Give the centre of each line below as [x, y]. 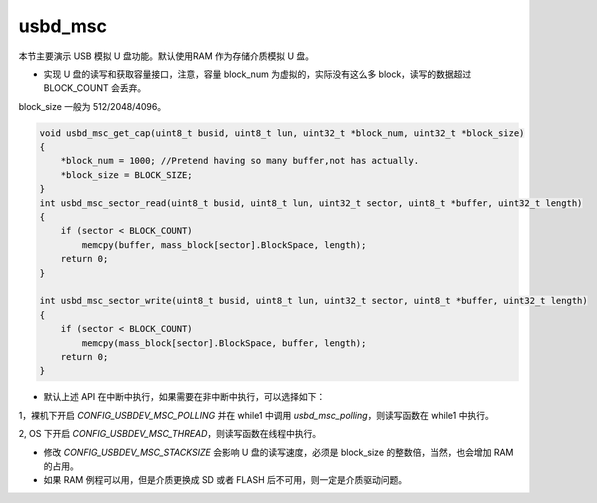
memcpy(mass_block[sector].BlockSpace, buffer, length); [224, 343]
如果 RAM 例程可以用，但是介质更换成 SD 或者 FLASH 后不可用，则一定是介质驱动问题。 [225, 480]
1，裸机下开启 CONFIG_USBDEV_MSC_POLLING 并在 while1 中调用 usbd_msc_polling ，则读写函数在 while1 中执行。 [256, 415]
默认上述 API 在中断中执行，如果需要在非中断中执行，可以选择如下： [184, 397]
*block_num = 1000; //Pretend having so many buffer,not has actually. [240, 161]
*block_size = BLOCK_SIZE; [127, 174]
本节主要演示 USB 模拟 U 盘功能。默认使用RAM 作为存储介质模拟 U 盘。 [166, 56]
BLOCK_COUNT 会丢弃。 [95, 88]
